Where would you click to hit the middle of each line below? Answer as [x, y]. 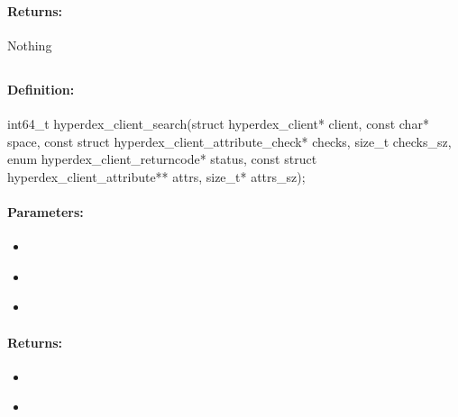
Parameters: [46, 211]
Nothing [30, 45]
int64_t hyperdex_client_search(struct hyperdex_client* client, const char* [218, 123]
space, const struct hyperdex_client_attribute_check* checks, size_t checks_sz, [229, 141]
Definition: [41, 89]
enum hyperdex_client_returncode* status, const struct [162, 159]
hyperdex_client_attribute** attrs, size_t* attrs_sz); [156, 176]
